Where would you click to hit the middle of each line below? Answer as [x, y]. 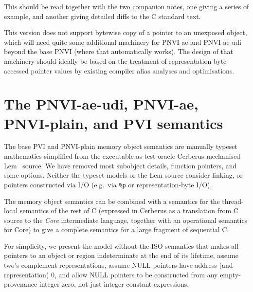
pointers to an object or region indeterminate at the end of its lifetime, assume [121, 255]
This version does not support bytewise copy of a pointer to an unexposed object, [126, 32]
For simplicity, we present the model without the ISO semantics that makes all [121, 246]
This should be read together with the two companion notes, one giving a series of [126, 6]
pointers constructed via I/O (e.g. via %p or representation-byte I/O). [108, 184]
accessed [16, 70]
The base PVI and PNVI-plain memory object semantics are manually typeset [121, 146]
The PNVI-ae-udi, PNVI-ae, [101, 104]
